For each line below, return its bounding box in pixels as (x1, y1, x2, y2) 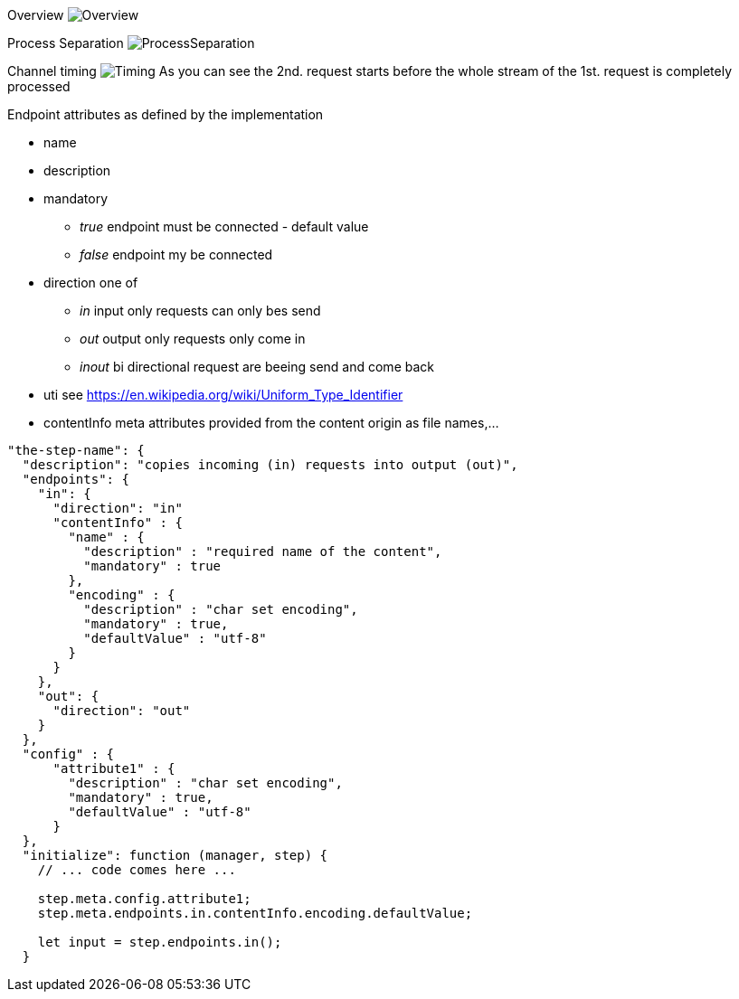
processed (7, 79, 71, 94)
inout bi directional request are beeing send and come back (80, 359, 434, 374)
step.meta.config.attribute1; (37, 891, 251, 906)
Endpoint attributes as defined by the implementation (7, 107, 324, 122)
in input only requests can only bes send (80, 303, 321, 318)
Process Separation (7, 35, 124, 51)
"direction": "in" (52, 501, 183, 515)
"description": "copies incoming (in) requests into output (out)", (22, 457, 518, 472)
